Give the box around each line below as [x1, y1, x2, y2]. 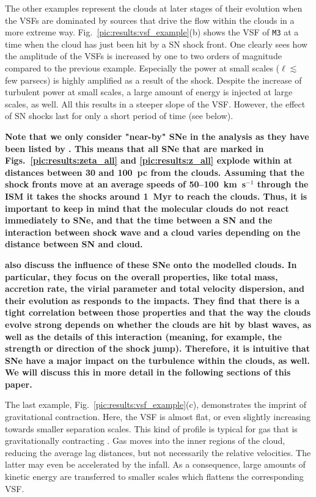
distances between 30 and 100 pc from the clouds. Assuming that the [5, 165, 304, 178]
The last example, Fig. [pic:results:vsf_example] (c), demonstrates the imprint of [5, 398, 307, 411]
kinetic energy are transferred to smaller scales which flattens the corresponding [5, 470, 304, 483]
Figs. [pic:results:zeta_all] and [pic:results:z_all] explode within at [5, 154, 293, 167]
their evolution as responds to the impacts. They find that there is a [5, 294, 300, 307]
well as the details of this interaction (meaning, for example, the [5, 330, 282, 343]
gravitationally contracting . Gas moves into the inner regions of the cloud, [5, 434, 285, 447]
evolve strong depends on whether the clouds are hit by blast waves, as [5, 317, 312, 330]
